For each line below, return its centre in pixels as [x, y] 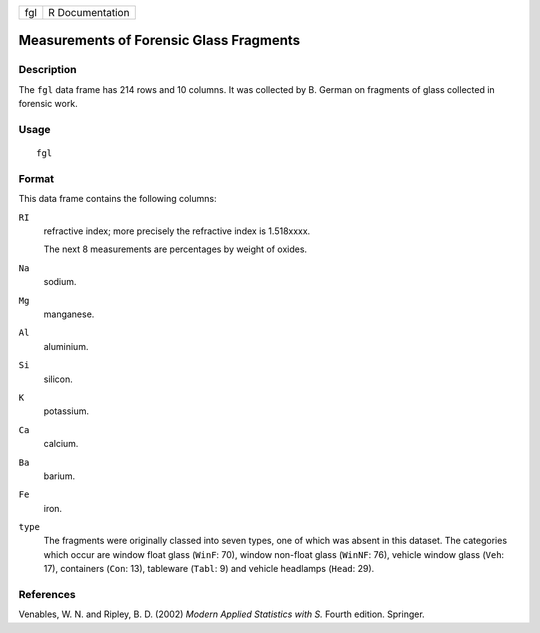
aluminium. [66, 346]
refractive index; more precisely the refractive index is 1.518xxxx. [177, 231]
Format [36, 178]
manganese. [69, 314]
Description [47, 70]
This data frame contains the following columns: [117, 199]
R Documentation [89, 12]
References [47, 594]
